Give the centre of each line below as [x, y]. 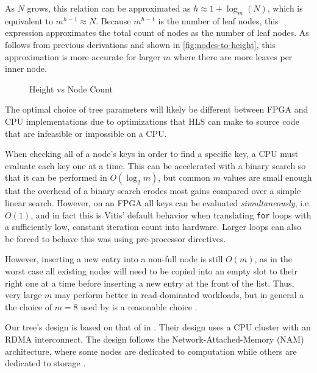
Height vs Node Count [71, 89]
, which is [285, 8]
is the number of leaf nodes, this [218, 20]
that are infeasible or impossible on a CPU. [86, 133]
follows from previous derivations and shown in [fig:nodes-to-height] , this [140, 44]
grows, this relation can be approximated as [109, 8]
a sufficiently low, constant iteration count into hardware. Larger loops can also [153, 227]
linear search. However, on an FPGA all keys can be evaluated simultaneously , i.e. [158, 202]
